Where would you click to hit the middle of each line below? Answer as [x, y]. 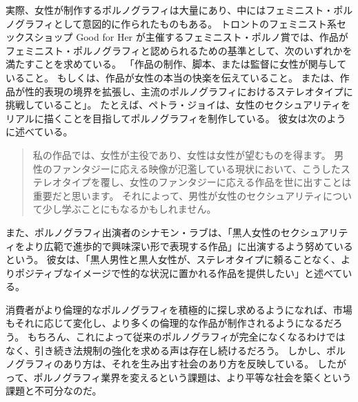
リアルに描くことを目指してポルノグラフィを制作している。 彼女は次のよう [176, 118]
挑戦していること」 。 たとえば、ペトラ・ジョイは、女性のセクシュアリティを [178, 105]
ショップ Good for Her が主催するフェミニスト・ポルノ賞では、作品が [191, 37]
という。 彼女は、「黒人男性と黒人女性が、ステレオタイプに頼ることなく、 [173, 259]
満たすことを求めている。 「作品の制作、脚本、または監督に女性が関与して [176, 64]
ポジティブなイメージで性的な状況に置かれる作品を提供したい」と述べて [179, 272]
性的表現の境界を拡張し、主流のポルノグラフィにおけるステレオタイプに [189, 91]
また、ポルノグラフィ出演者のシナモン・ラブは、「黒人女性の [143, 232]
